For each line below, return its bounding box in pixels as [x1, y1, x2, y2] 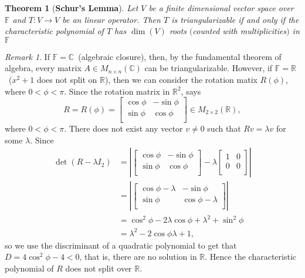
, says [181, 85, 201, 97]
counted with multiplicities [192, 25, 287, 37]
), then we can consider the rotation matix [105, 73, 257, 85]
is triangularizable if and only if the [171, 13, 299, 25]
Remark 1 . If [5, 50, 50, 62]
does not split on [36, 73, 97, 85]
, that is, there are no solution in [79, 250, 197, 263]
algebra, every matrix [5, 62, 82, 74]
